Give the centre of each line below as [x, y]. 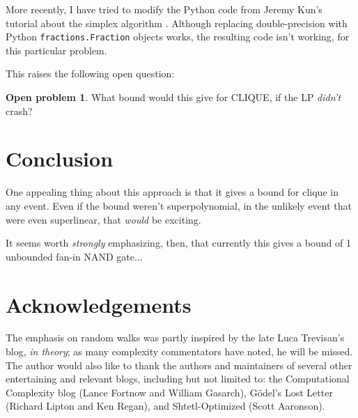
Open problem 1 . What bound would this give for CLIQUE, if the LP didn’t [173, 97]
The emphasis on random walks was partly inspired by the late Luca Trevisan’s [175, 338]
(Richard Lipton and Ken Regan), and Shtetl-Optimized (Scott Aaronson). [165, 406]
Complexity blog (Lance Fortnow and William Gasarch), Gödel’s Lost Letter [169, 392]
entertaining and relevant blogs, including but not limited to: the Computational [178, 379]
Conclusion [60, 158]
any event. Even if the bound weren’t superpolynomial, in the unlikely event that [179, 205]
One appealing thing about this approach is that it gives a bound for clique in [172, 192]
